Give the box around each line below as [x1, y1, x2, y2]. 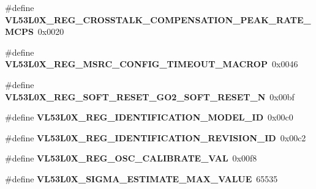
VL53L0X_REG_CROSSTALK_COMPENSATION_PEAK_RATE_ [5, 13, 311, 26]
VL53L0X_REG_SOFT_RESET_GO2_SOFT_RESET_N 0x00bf [5, 90, 295, 103]
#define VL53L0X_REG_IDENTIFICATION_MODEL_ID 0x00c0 [5, 111, 293, 124]
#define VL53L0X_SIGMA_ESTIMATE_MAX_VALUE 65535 [5, 172, 278, 185]
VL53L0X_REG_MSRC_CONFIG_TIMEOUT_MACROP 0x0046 [5, 57, 298, 70]
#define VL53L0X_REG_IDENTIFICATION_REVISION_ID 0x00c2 [5, 131, 306, 144]
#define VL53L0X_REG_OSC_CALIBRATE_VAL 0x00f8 [5, 152, 257, 165]
